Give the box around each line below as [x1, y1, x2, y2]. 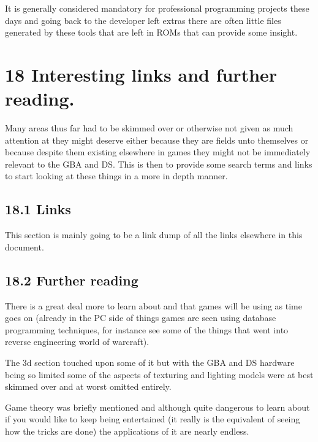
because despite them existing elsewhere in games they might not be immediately [5, 145, 311, 158]
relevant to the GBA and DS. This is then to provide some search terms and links [5, 157, 312, 170]
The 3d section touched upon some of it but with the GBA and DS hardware [5, 356, 295, 369]
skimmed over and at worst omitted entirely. [5, 380, 172, 393]
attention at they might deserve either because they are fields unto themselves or [5, 133, 309, 146]
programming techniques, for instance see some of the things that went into [5, 323, 289, 336]
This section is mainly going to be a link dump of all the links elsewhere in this [5, 228, 303, 241]
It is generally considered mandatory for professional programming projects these [5, 2, 309, 14]
